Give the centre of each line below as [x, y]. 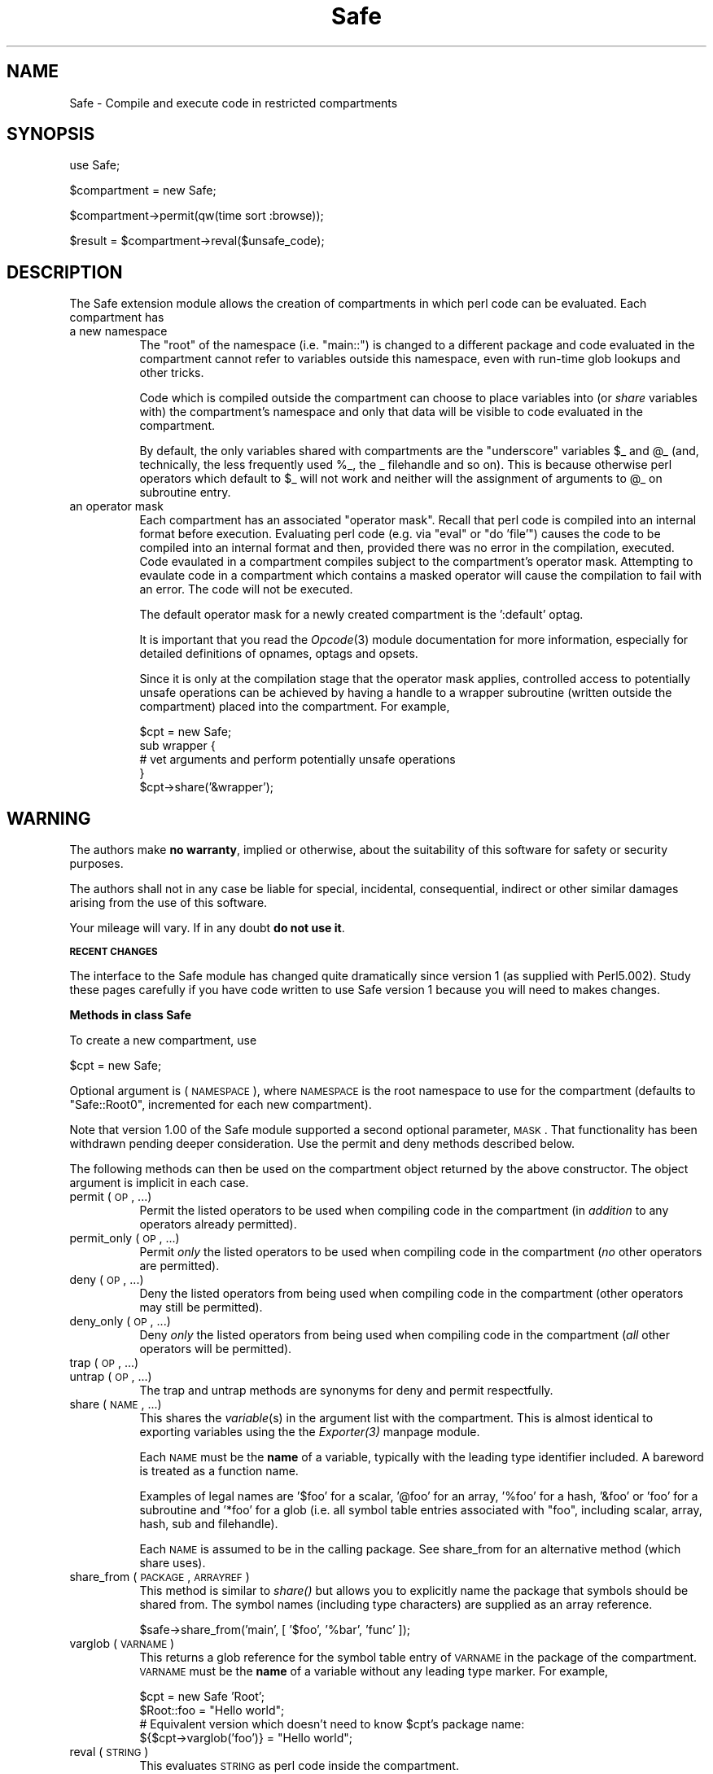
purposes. [96, 864]
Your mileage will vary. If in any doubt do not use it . [207, 928]
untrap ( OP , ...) [111, 1377]
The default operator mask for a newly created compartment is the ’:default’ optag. [361, 615]
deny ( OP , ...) [107, 1280]
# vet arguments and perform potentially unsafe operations [297, 760]
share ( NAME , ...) [116, 1404]
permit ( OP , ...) [111, 1197]
